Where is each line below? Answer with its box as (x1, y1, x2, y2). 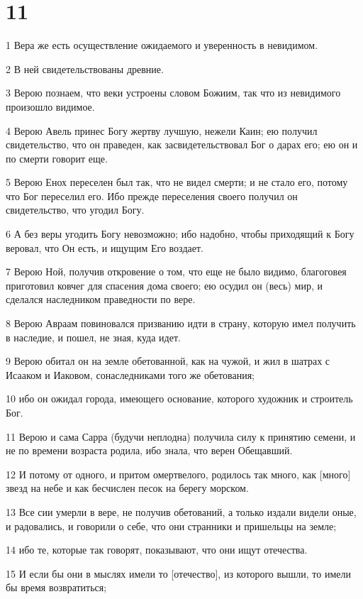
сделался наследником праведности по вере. (6, 292, 196, 307)
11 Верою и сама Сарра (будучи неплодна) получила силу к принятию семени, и (6, 429, 356, 444)
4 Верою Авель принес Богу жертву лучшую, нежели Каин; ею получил (6, 123, 318, 138)
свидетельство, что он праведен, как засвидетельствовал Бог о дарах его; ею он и (6, 137, 358, 152)
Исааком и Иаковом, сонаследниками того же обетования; (6, 367, 255, 382)
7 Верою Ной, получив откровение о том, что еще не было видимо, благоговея (6, 264, 347, 279)
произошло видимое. (6, 99, 95, 114)
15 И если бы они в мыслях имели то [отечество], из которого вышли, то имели (6, 566, 351, 581)
